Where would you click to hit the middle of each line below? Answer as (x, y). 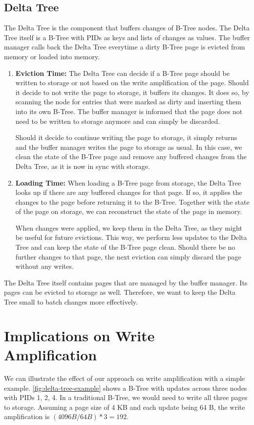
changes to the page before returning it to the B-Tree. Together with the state (132, 201)
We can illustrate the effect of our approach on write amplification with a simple (125, 378)
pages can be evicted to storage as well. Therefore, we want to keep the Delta (120, 292)
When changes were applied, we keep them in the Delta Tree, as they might (129, 227)
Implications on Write (79, 335)
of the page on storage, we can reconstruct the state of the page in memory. (129, 211)
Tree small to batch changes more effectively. (71, 302)
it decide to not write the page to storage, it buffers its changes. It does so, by (132, 92)
